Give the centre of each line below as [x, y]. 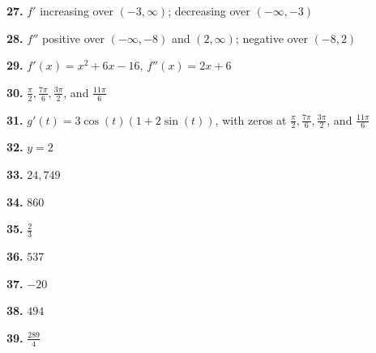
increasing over [77, 11]
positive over [73, 38]
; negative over [271, 38]
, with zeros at [251, 119]
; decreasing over [209, 11]
